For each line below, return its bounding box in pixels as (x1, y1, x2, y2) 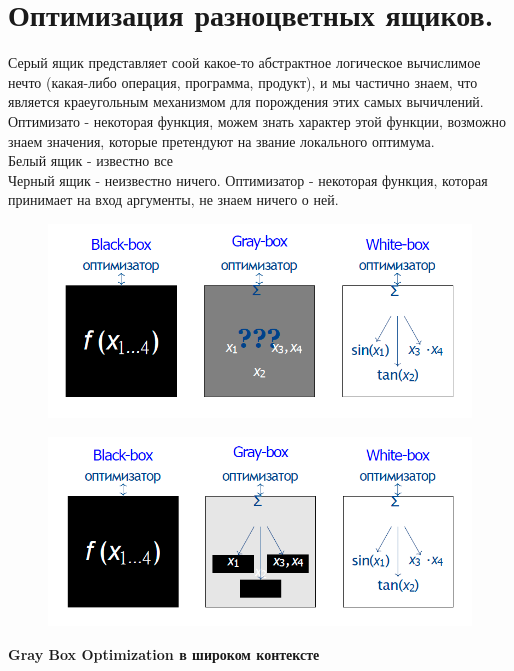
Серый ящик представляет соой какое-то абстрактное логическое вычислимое (8, 52, 481, 73)
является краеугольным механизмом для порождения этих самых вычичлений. (8, 91, 484, 112)
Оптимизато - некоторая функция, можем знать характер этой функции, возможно (8, 110, 507, 131)
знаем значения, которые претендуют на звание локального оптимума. (8, 130, 435, 151)
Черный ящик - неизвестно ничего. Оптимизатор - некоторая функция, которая (8, 169, 488, 190)
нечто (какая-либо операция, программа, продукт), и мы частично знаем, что (8, 71, 478, 92)
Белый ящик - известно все (8, 150, 174, 171)
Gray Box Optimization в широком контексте (8, 643, 320, 664)
